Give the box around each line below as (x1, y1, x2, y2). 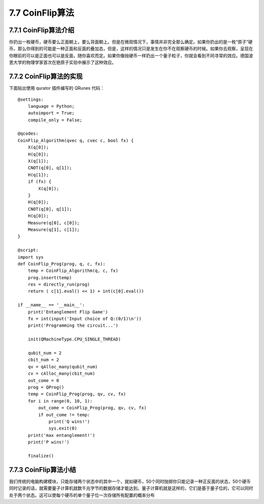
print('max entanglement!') (27, 432, 95, 438)
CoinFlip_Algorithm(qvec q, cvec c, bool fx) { (18, 138, 134, 143)
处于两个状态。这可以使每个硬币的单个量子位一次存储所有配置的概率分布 (9, 492, 155, 498)
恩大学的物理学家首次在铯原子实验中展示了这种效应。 (9, 59, 116, 66)
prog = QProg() (27, 384, 65, 390)
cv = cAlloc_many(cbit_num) (27, 371, 95, 377)
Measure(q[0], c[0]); (27, 220, 80, 225)
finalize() (27, 453, 54, 458)
